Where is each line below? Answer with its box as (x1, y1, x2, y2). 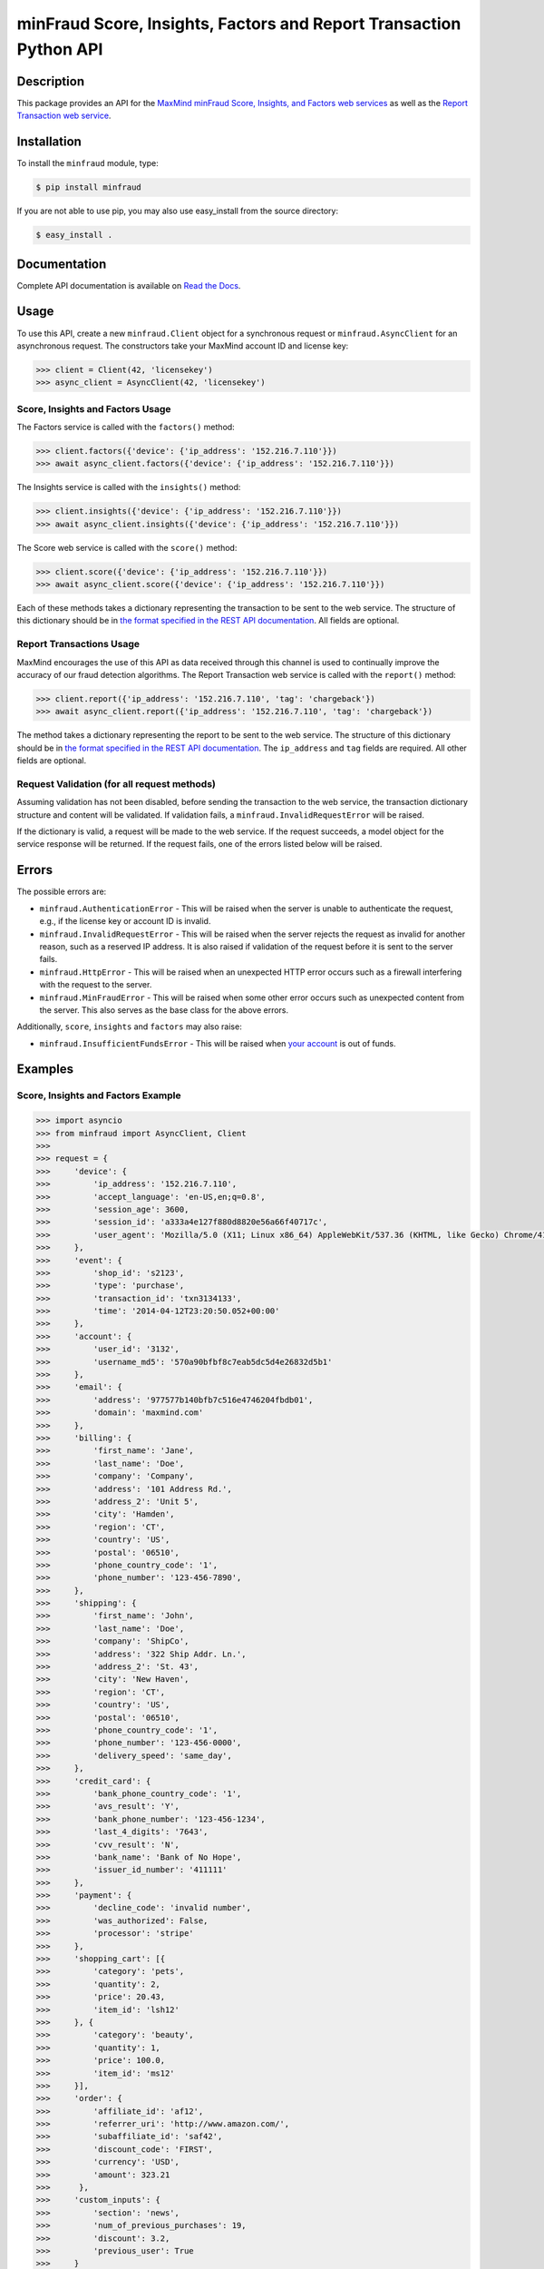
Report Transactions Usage (16, 638, 141, 651)
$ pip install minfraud (35, 182, 142, 192)
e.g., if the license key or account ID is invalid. (39, 916, 211, 927)
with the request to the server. (39, 979, 152, 990)
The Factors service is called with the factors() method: (16, 422, 235, 433)
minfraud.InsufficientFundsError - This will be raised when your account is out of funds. (39, 1037, 396, 1048)
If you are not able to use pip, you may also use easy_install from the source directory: (16, 205, 339, 217)
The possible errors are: (16, 886, 107, 898)
